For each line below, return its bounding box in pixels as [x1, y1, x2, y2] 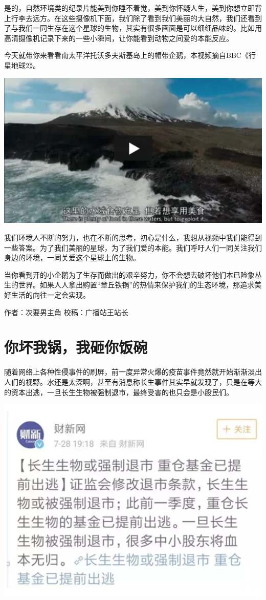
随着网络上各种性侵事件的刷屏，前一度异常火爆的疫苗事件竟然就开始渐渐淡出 [4, 366, 262, 377]
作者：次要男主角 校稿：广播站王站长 [4, 306, 128, 317]
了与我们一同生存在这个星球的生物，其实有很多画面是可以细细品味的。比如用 [4, 23, 262, 33]
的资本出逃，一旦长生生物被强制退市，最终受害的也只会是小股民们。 [4, 386, 233, 397]
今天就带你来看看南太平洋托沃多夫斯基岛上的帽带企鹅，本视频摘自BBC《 [4, 50, 249, 60]
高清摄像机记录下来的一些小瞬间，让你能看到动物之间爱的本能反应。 [4, 32, 233, 43]
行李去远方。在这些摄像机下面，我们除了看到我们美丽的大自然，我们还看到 [11, 12, 262, 23]
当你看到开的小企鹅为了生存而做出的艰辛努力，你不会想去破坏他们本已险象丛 [4, 269, 262, 280]
